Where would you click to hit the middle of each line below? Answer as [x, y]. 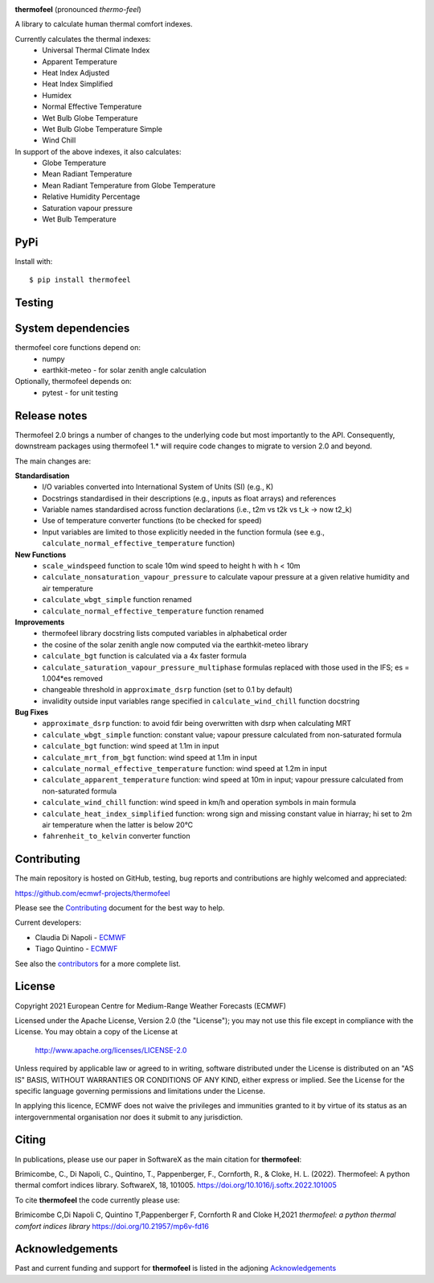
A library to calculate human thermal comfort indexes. [104, 24]
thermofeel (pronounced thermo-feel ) [78, 9]
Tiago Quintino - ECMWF [76, 949]
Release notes [51, 416]
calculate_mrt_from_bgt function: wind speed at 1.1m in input [149, 757]
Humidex [57, 95]
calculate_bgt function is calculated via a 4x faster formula [144, 656]
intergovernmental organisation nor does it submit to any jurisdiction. [129, 1117]
